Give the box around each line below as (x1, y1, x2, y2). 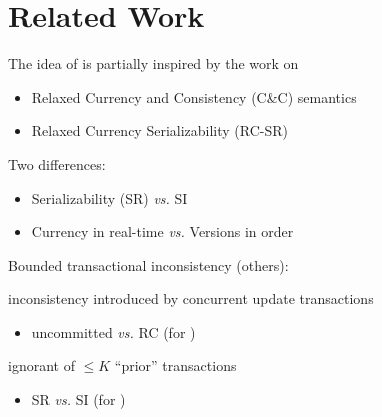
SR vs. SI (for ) (31, 389, 126, 410)
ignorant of (8, 355, 75, 376)
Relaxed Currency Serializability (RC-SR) (31, 120, 289, 141)
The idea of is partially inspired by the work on (8, 53, 299, 74)
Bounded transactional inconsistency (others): (8, 254, 289, 275)
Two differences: (8, 153, 106, 174)
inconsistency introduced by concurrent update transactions (8, 288, 374, 309)
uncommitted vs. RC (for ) (31, 321, 196, 342)
